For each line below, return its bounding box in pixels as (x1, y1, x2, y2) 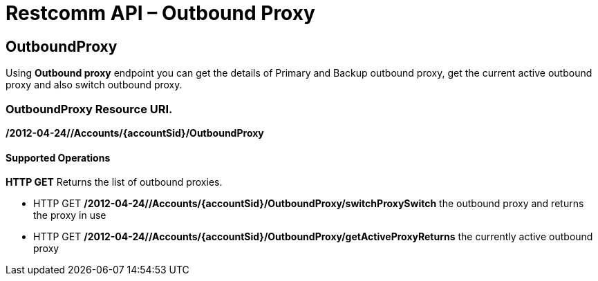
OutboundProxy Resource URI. (6, 101, 173, 116)
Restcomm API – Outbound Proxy (6, 1, 315, 25)
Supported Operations (6, 151, 111, 164)
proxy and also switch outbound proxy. (6, 79, 183, 91)
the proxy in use (33, 209, 106, 222)
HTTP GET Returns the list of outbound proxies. (6, 176, 223, 188)
